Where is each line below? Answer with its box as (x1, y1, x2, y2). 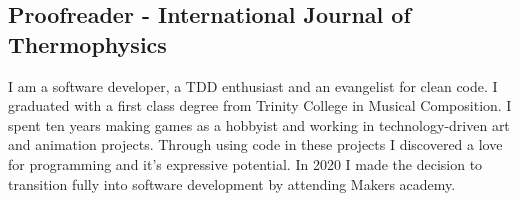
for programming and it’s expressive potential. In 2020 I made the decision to (8, 153, 483, 174)
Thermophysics (8, 28, 167, 59)
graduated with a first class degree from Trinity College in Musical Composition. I (8, 95, 512, 116)
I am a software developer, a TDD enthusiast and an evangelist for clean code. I (8, 75, 498, 96)
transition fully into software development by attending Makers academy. (8, 173, 456, 194)
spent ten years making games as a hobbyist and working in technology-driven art (8, 114, 510, 135)
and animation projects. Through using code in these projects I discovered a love (8, 134, 503, 155)
